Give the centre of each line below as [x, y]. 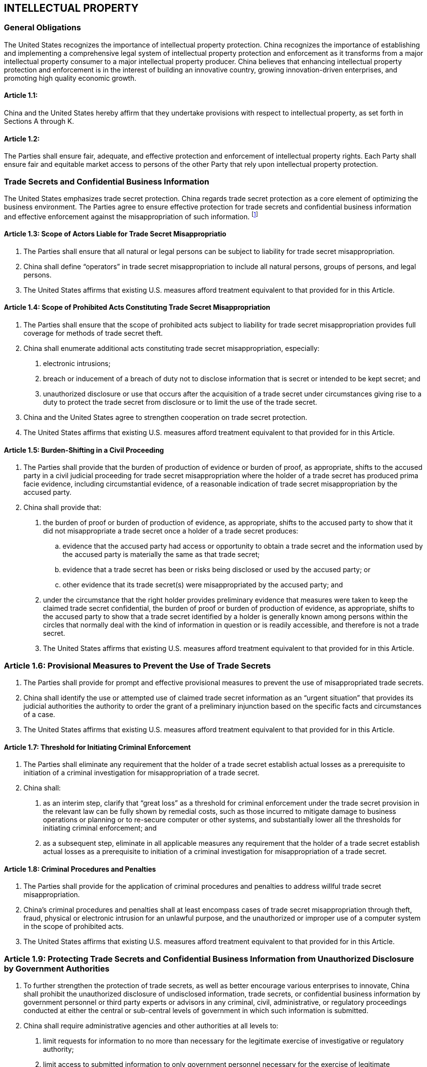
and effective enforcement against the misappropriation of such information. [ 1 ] [131, 216]
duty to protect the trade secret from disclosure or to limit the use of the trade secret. [180, 402]
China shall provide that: [63, 508]
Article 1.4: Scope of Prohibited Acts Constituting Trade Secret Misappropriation [137, 307]
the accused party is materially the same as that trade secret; [161, 555]
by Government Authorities [57, 968]
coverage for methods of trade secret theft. [93, 333]
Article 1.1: [21, 95]
